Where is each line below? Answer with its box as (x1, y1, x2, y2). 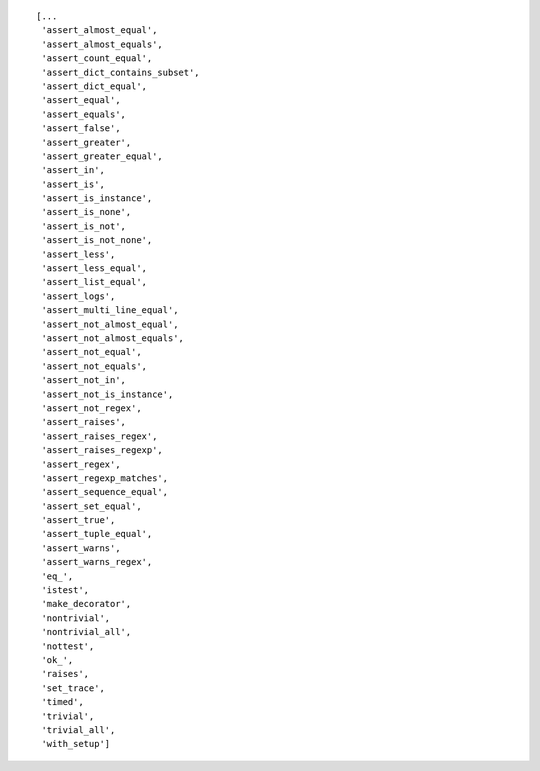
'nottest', (41, 640, 95, 652)
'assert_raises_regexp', (41, 445, 164, 456)
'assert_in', (41, 165, 105, 176)
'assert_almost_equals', (41, 38, 164, 50)
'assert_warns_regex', (41, 556, 153, 568)
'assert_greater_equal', (41, 150, 164, 162)
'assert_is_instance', (41, 193, 153, 204)
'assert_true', (41, 515, 116, 526)
